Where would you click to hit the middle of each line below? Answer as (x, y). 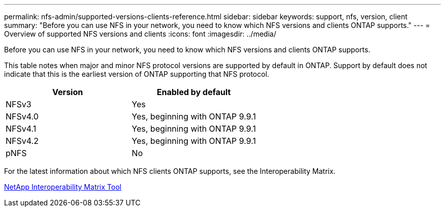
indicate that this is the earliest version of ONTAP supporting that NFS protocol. (137, 74)
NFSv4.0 (22, 116)
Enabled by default (194, 92)
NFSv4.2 (22, 141)
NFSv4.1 (21, 129)
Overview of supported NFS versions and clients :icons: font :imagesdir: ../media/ (140, 34)
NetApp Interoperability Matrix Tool (63, 187)
